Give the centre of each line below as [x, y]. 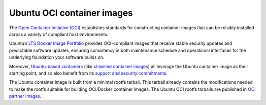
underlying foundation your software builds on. [57, 57]
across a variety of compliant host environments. [59, 34]
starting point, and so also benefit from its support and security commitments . [88, 73]
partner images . [25, 96]
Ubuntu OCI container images [71, 13]
